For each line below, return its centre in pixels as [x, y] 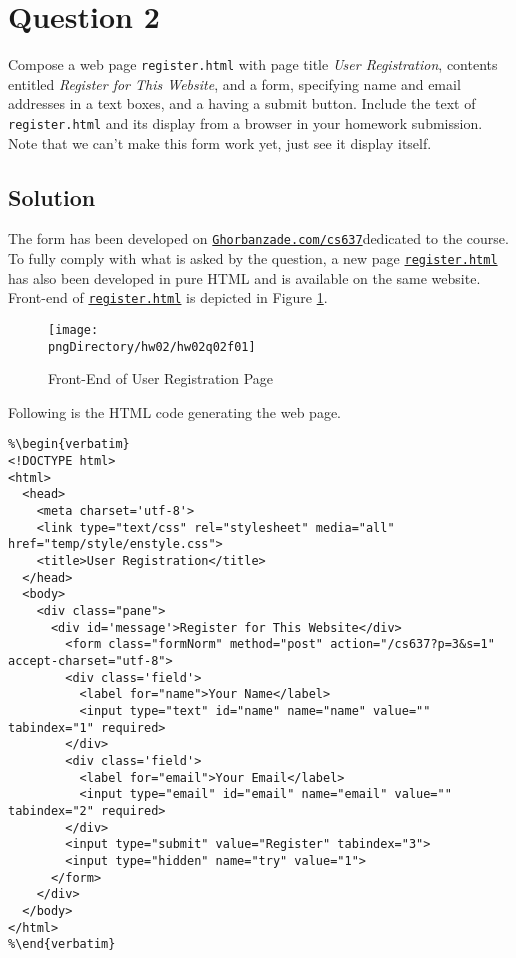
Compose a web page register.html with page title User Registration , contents [253, 64]
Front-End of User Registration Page [161, 378]
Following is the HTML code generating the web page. [174, 411]
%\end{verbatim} [62, 944]
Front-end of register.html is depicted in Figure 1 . [168, 297]
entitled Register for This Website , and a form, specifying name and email [234, 83]
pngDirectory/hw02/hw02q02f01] [152, 346]
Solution [52, 196]
